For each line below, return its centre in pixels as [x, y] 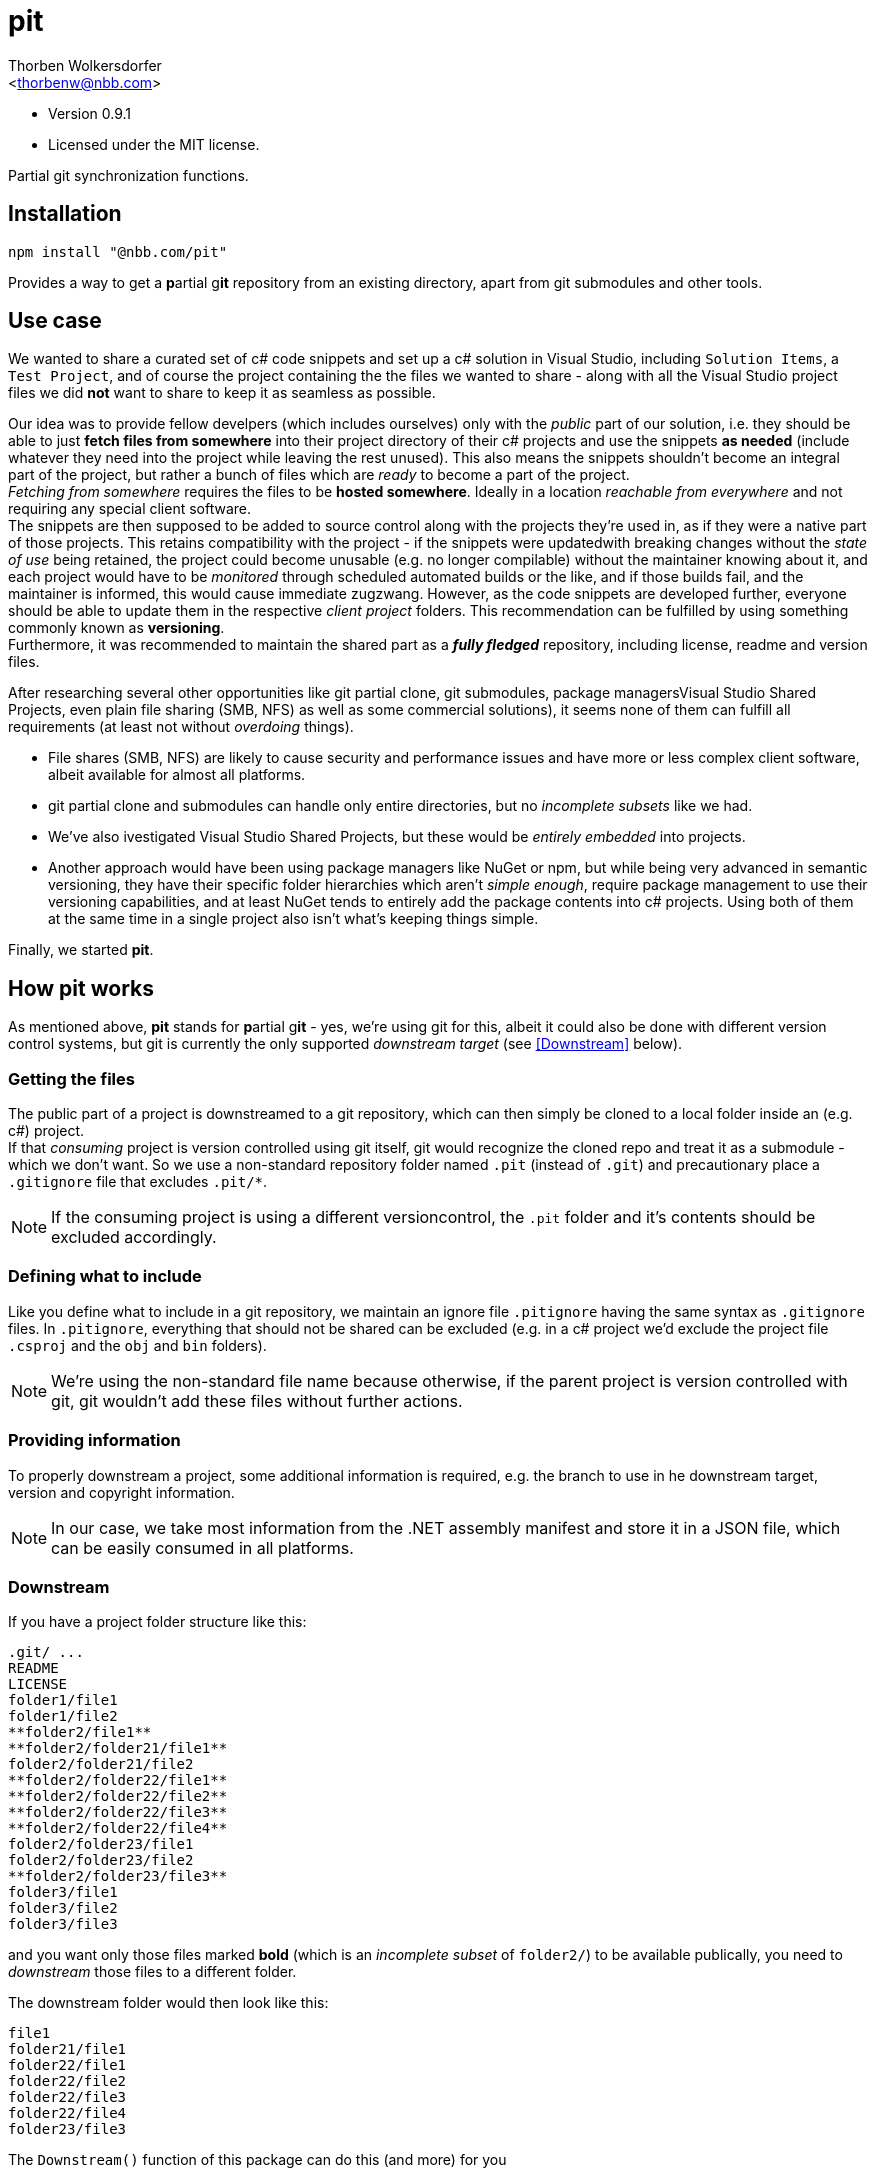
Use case [55, 321]
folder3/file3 [63, 1924]
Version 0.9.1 [90, 113]
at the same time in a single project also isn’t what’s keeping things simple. [293, 919]
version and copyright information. [121, 1492]
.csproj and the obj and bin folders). [137, 1345]
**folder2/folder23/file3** [118, 1876]
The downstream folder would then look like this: [168, 2003]
